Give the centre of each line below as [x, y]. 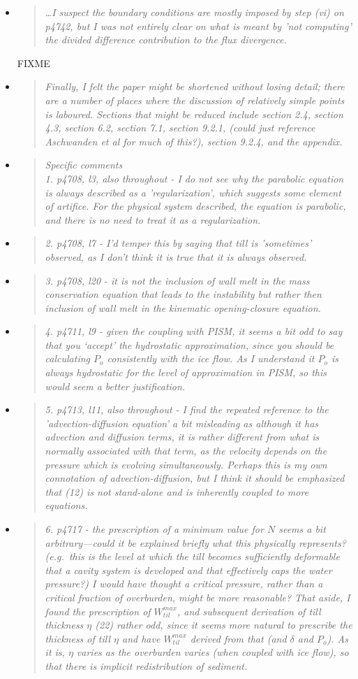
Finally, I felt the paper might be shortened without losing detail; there [195, 86]
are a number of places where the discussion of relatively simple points [195, 100]
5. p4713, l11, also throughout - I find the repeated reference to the [187, 409]
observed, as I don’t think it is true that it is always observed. [176, 256]
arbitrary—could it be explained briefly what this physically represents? [195, 542]
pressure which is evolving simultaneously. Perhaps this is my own [186, 464]
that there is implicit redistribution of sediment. [146, 665]
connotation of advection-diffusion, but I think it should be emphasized [195, 478]
